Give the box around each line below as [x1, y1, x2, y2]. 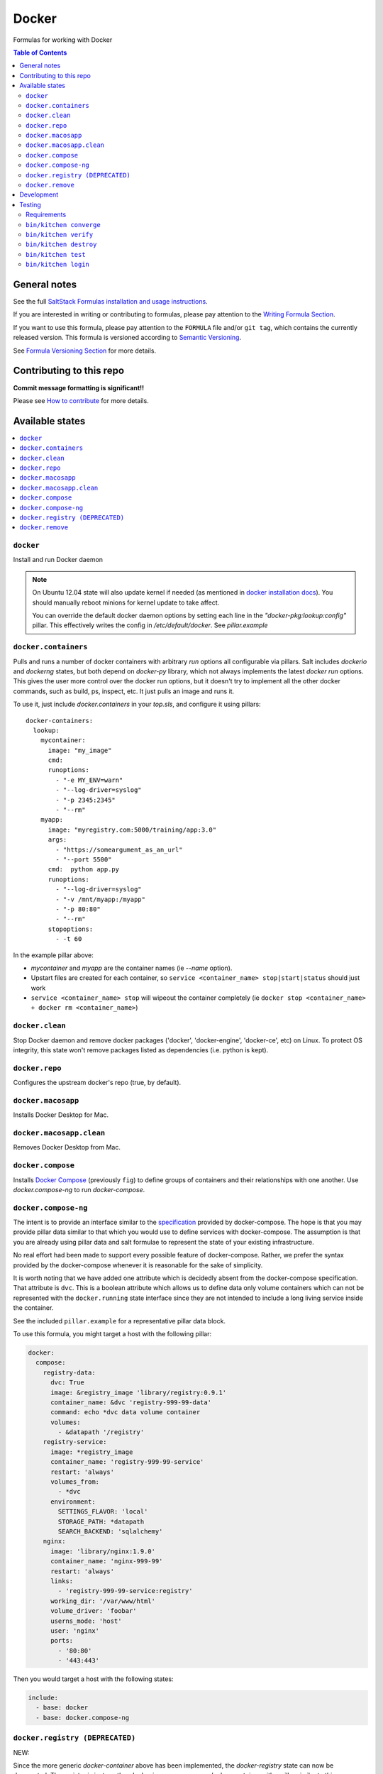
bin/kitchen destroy [26, 241, 97, 248]
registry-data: [43, 1368, 96, 1377]
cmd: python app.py [48, 866, 120, 874]
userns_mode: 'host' [50, 1616, 122, 1625]
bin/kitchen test [26, 250, 86, 258]
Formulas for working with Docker [13, 35, 113, 44]
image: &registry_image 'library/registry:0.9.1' [50, 1388, 227, 1396]
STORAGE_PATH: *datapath [57, 1517, 145, 1526]
